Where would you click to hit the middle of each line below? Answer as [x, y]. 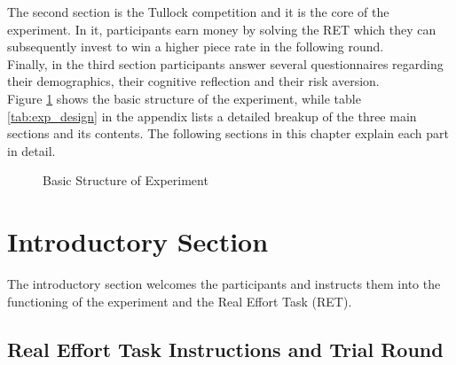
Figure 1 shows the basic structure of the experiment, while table [184, 98]
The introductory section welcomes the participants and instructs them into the [224, 284]
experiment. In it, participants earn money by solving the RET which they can [222, 29]
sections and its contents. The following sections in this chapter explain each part [228, 133]
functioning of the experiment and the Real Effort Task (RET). [180, 301]
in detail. [31, 150]
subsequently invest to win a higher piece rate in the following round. [196, 47]
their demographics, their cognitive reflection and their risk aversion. [193, 81]
